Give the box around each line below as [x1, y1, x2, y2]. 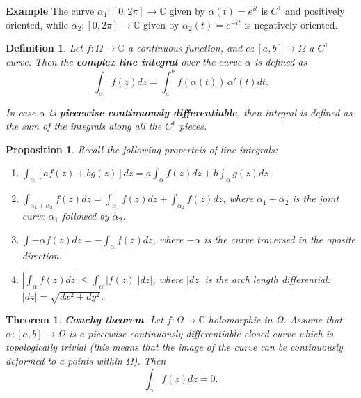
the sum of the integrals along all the [6, 118, 162, 133]
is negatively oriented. [244, 17, 338, 31]
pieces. [179, 118, 207, 133]
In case [6, 105, 36, 119]
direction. [22, 247, 62, 262]
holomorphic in [208, 312, 273, 327]
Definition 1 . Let [6, 40, 83, 55]
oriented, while [6, 17, 68, 31]
